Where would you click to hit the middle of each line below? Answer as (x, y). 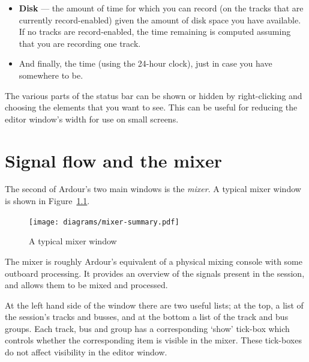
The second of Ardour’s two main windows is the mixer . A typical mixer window (153, 189)
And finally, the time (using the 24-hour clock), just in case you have (145, 63)
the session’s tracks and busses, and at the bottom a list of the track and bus (147, 317)
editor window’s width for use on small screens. (92, 119)
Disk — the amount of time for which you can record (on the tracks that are (161, 8)
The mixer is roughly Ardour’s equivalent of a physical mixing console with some (154, 261)
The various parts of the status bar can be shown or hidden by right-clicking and (154, 95)
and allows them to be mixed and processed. (86, 285)
